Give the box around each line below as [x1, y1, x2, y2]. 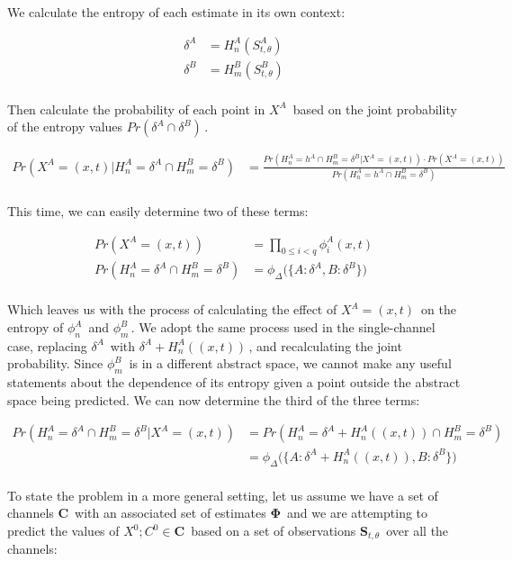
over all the [386, 521, 449, 539]
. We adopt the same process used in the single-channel [130, 318, 436, 337]
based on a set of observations [191, 521, 356, 539]
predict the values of [7, 521, 120, 539]
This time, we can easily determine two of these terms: [7, 201, 309, 220]
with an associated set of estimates [75, 503, 266, 522]
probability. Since [7, 354, 103, 373]
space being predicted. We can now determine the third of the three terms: [7, 390, 420, 409]
